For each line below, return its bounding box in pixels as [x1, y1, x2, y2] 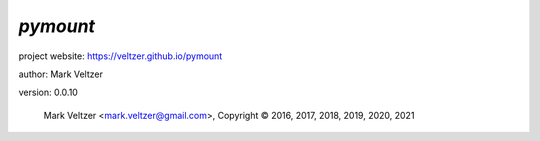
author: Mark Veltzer [18, 68, 104, 80]
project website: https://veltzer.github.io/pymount [18, 50, 223, 62]
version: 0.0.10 [18, 86, 79, 99]
